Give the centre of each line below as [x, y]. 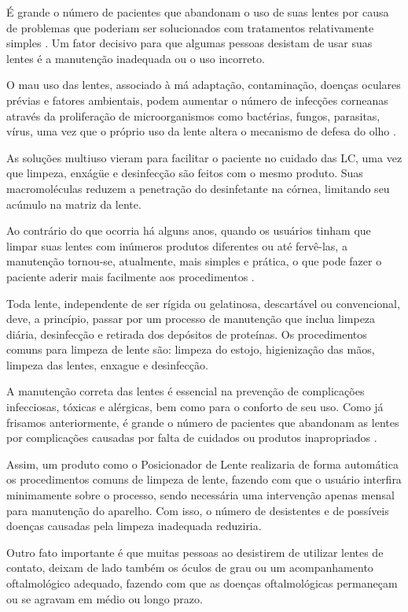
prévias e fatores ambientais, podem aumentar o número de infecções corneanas [197, 100]
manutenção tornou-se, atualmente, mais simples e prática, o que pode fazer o [194, 261]
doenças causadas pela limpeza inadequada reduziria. [134, 526]
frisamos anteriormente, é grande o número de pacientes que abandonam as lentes [203, 422]
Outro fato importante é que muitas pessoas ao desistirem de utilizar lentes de [195, 552]
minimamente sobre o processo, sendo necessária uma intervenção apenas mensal [200, 495]
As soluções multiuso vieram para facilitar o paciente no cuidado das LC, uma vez [204, 157]
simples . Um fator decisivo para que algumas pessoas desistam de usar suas [189, 43]
